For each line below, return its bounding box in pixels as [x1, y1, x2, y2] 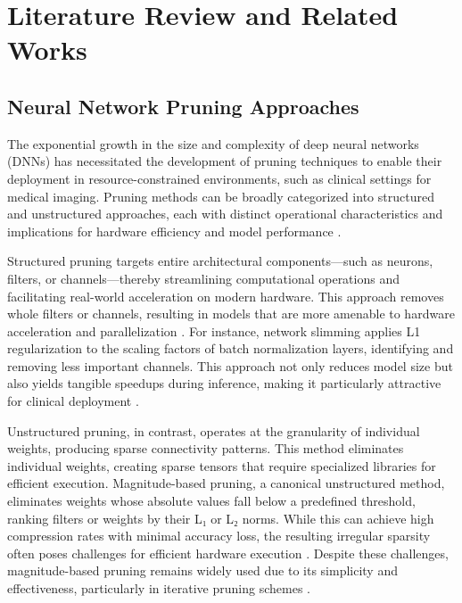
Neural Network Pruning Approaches [7, 92, 359, 120]
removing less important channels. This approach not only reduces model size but [7, 356, 453, 375]
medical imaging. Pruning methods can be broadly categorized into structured [7, 186, 434, 205]
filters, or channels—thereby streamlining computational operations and [7, 268, 400, 287]
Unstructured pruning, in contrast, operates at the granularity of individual [7, 421, 420, 440]
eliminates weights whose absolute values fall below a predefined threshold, [7, 491, 416, 510]
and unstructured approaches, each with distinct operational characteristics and [7, 204, 443, 223]
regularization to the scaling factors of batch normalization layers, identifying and [7, 339, 454, 358]
